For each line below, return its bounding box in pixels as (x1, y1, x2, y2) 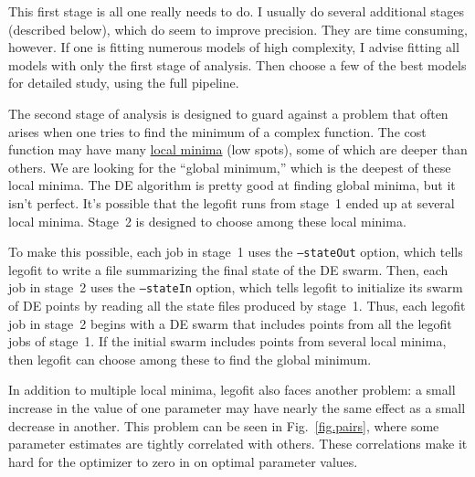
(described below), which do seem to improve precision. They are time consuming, (8, 19, 468, 38)
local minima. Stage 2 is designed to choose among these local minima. (8, 211, 406, 230)
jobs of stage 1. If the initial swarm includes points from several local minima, (8, 332, 447, 351)
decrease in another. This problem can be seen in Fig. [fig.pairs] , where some (8, 416, 439, 435)
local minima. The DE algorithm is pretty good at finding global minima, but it (8, 175, 456, 195)
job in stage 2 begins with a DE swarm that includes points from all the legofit (8, 313, 452, 333)
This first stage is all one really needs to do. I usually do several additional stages (8, 2, 464, 20)
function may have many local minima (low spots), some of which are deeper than (8, 140, 468, 159)
